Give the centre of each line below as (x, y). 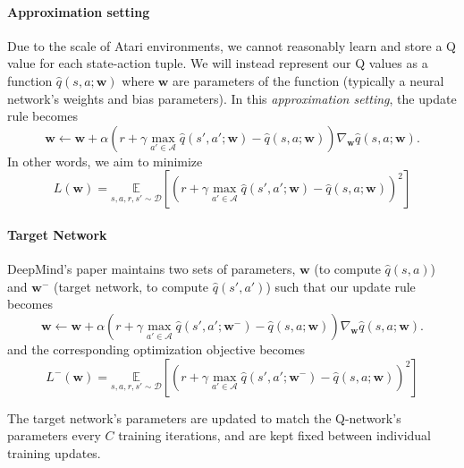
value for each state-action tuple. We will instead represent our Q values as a (218, 63)
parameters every (54, 435)
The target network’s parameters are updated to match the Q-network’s (204, 417)
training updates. (54, 452)
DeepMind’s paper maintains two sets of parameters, (152, 269)
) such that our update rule (341, 286)
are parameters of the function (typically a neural (308, 80)
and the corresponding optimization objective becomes (156, 349)
